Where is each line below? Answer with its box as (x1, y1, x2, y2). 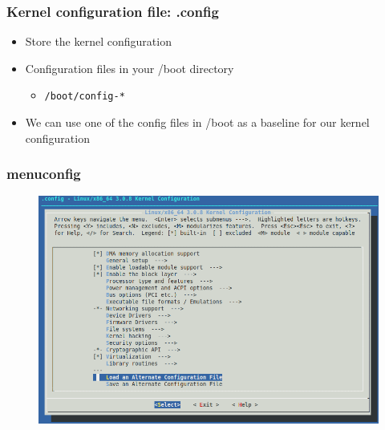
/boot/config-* (44, 91, 125, 103)
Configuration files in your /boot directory (25, 59, 234, 76)
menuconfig (6, 164, 81, 184)
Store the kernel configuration (25, 33, 172, 50)
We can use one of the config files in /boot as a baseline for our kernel (25, 114, 370, 131)
